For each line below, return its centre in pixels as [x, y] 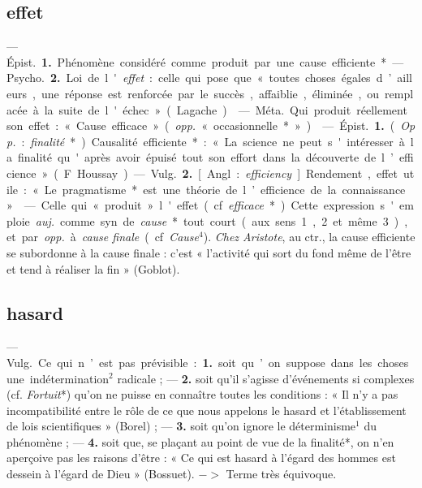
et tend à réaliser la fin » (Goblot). [93, 268]
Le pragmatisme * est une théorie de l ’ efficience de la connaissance [225, 189]
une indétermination [58, 378]
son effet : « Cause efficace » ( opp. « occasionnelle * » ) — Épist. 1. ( [201, 125]
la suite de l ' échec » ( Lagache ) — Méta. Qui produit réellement [226, 109]
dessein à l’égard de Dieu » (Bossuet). [101, 474]
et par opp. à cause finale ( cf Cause [103, 237]
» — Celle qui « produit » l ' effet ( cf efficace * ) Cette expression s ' [200, 205]
